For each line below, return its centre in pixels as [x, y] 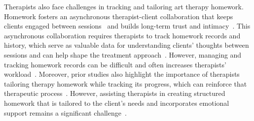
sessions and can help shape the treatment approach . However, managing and [123, 54]
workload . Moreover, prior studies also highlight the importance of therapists [122, 74]
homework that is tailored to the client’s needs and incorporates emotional [117, 103]
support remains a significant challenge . [65, 112]
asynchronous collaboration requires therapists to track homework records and [122, 35]
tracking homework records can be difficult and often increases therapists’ [115, 64]
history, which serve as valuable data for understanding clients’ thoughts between [127, 45]
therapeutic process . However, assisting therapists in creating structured [115, 93]
